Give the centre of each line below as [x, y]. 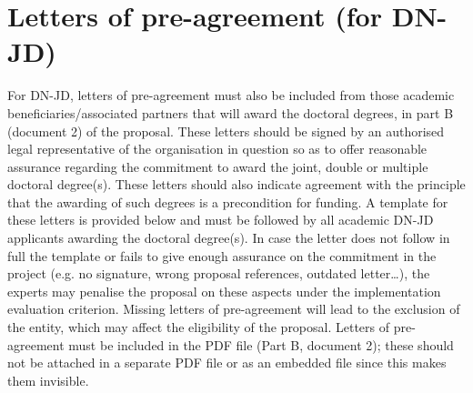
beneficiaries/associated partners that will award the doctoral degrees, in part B [231, 112]
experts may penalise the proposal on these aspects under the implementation [224, 291]
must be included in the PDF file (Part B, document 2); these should [261, 344]
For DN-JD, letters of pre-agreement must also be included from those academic [231, 95]
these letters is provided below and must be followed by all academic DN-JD [221, 220]
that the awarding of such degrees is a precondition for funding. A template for [228, 202]
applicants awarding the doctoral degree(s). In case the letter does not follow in [229, 238]
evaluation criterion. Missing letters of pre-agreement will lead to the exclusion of [234, 309]
